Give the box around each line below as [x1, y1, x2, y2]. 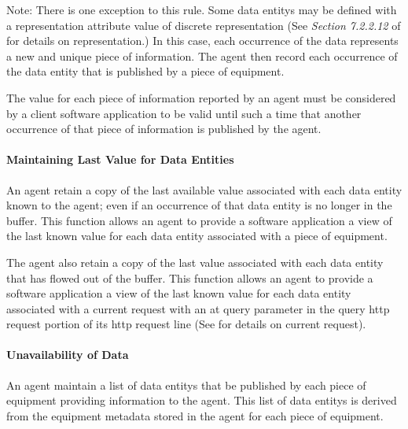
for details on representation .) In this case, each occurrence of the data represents [6, 32, 399, 49]
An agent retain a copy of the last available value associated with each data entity [6, 181, 402, 198]
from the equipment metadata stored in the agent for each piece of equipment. [6, 407, 384, 423]
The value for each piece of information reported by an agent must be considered [6, 89, 396, 105]
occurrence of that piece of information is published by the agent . [6, 120, 322, 137]
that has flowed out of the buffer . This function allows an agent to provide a [6, 269, 373, 286]
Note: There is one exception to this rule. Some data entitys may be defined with [6, 2, 397, 17]
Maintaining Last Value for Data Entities [6, 151, 234, 168]
